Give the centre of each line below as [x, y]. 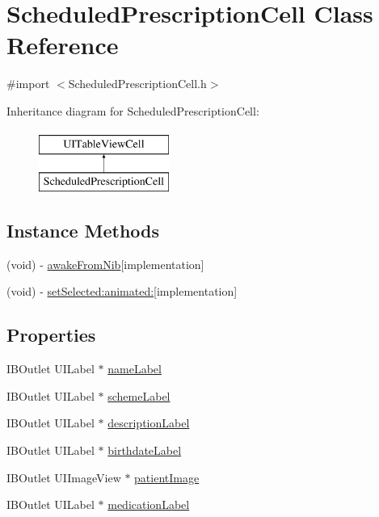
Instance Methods [83, 231]
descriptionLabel [149, 423]
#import [28, 84]
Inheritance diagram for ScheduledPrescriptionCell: [133, 110]
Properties [51, 335]
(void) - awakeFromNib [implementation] [105, 264]
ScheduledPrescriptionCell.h [137, 84]
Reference [63, 45]
